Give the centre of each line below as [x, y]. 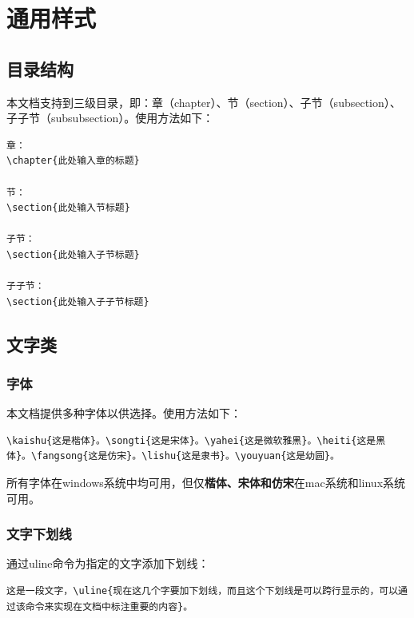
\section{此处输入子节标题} [73, 254]
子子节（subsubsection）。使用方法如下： [110, 118]
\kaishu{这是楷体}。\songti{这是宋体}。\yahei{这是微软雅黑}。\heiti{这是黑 [196, 440]
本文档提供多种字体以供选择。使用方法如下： [124, 413]
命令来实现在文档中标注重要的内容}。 [109, 606]
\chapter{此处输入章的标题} [73, 161]
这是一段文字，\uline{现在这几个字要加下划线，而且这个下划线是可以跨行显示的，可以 [203, 591]
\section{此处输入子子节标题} [78, 301]
